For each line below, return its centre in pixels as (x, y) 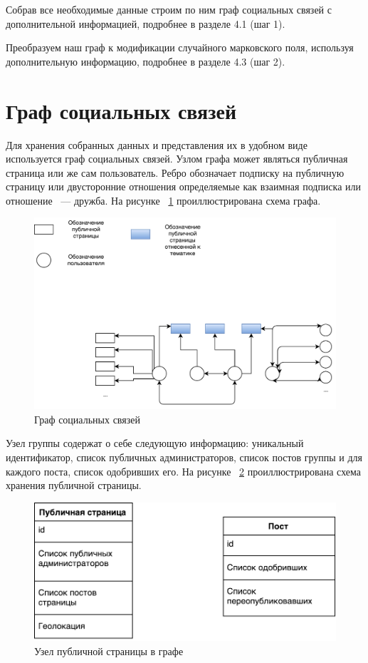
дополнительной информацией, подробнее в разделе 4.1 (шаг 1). (146, 23)
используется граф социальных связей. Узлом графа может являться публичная (177, 159)
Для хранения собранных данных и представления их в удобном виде (157, 144)
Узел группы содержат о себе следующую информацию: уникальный (155, 443)
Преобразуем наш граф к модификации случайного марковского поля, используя (180, 47)
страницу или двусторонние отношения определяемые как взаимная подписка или (184, 186)
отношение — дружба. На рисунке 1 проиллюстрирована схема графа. (163, 200)
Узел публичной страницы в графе (109, 651)
